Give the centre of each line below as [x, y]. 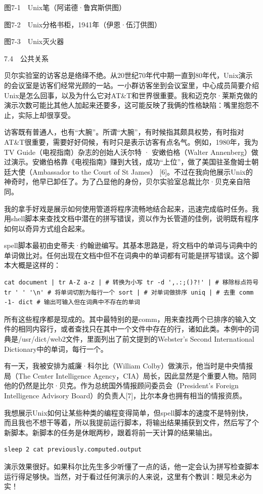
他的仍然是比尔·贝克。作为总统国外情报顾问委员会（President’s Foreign [121, 385]
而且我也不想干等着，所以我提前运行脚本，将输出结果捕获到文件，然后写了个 [131, 422]
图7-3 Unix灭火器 [34, 41]
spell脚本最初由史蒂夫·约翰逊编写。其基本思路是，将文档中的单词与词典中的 [131, 245]
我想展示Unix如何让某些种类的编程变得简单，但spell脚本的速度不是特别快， [128, 412]
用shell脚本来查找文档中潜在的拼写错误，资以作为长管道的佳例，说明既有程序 [131, 218]
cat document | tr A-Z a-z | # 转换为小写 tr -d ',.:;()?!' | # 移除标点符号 [131, 283]
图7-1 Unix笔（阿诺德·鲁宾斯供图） [65, 7]
